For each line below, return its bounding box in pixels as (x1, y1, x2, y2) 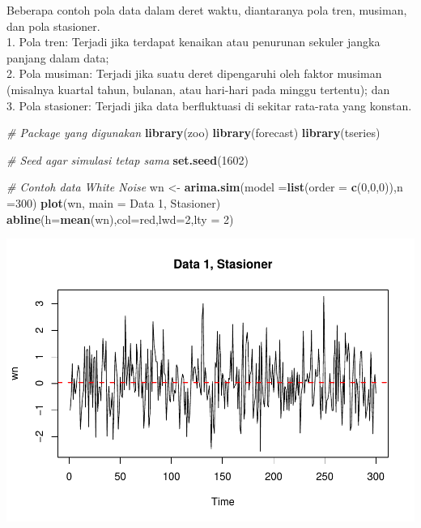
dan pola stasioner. (6, 17, 100, 34)
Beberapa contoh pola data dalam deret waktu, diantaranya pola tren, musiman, (6, 2, 407, 18)
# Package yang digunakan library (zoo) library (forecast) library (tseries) (6, 124, 381, 141)
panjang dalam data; (6, 49, 109, 66)
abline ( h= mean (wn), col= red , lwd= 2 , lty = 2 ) (6, 210, 234, 227)
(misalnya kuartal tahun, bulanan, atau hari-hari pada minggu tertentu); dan (6, 80, 390, 97)
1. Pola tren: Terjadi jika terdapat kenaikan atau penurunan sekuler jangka (6, 33, 381, 50)
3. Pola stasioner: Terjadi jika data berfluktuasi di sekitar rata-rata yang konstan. (6, 97, 412, 114)
